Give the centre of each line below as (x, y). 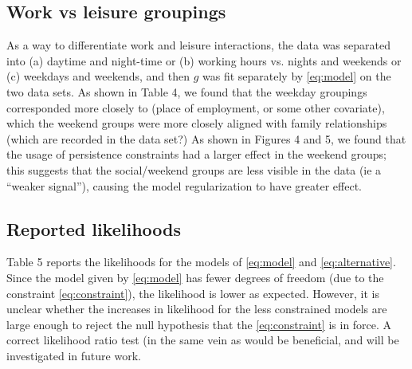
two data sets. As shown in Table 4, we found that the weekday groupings (187, 91)
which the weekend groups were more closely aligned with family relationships (197, 123)
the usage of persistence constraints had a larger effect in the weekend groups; (196, 154)
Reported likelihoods (94, 228)
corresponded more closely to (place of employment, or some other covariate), (196, 107)
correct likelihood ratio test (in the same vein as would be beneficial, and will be (203, 340)
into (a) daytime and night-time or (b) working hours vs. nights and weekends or (204, 60)
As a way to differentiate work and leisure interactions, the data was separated (198, 45)
